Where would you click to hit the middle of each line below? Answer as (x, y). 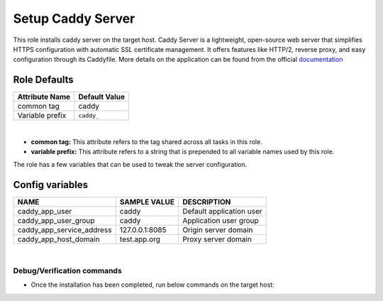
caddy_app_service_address (65, 230)
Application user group (220, 221)
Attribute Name (44, 97)
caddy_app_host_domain (59, 239)
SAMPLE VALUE (147, 202)
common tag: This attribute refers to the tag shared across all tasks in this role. (146, 141)
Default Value (102, 97)
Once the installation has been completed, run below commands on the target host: (152, 285)
